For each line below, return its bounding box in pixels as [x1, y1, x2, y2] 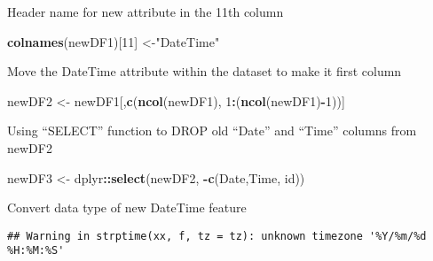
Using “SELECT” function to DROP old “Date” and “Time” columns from [7, 121, 417, 140]
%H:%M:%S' [7, 244, 65, 257]
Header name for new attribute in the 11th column [7, 3, 284, 20]
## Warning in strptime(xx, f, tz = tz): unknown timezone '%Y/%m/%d [7, 229, 427, 242]
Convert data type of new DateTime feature [7, 198, 247, 217]
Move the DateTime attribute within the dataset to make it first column [7, 62, 402, 81]
